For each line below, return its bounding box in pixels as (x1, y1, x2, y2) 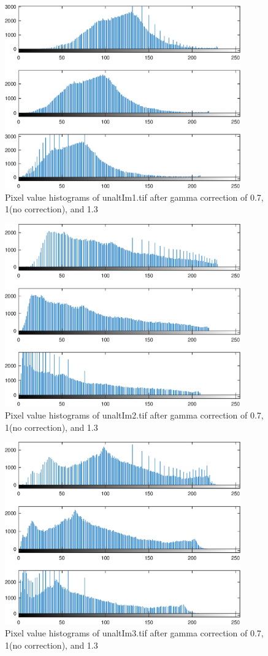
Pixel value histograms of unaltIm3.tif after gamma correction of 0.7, (5, 627, 264, 639)
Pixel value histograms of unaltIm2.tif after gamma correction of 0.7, (5, 409, 264, 421)
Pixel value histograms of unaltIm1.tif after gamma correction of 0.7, (5, 190, 264, 203)
